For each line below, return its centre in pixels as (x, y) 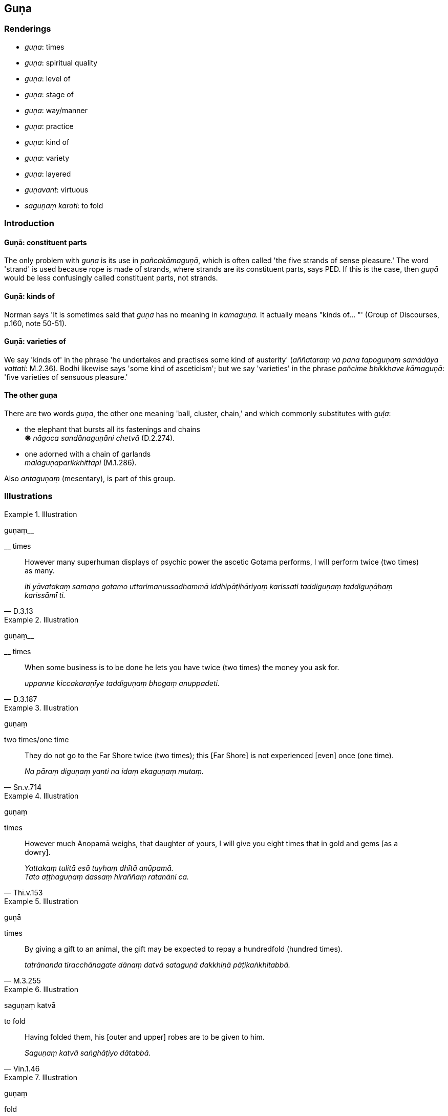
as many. (40, 570)
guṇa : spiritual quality (61, 62)
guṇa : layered (48, 174)
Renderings (28, 29)
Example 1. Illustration (41, 514)
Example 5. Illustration (41, 901)
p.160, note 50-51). (36, 323)
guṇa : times (45, 47)
